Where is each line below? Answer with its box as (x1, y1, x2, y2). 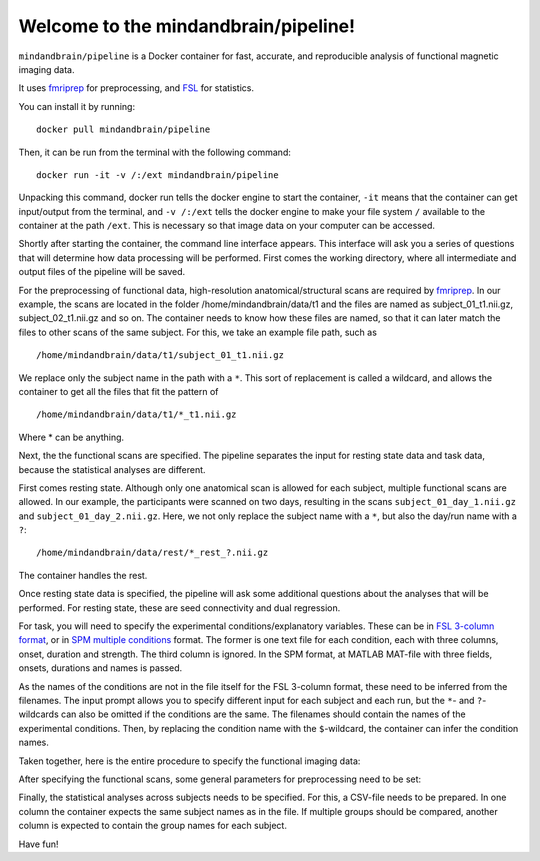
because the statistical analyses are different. (18, 463, 206, 475)
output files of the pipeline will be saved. (18, 266, 186, 278)
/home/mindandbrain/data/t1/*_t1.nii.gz (36, 409, 237, 420)
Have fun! (18, 838, 59, 850)
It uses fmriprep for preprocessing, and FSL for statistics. (18, 82, 255, 94)
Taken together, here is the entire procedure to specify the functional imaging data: (18, 755, 361, 767)
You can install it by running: (18, 100, 135, 112)
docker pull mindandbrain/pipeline (36, 124, 211, 135)
